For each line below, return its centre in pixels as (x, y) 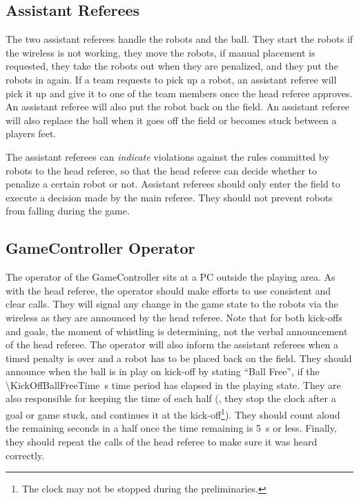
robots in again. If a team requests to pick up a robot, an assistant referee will (171, 79)
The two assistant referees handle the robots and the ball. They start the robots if (179, 39)
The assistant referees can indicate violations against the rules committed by (167, 156)
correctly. (25, 455)
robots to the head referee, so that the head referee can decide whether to (162, 170)
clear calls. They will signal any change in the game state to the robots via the (172, 304)
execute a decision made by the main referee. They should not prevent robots (169, 197)
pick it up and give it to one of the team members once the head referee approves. (179, 93)
